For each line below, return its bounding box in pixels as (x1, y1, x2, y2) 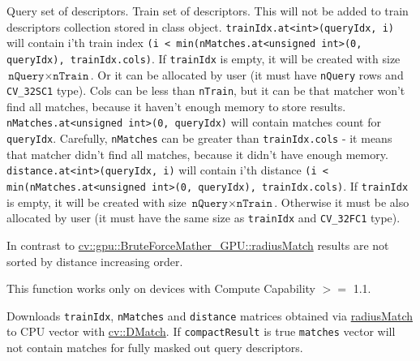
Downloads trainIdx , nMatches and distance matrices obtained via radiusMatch (6, 307, 414, 324)
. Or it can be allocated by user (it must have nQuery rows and (90, 66, 404, 83)
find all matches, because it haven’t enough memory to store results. (6, 97, 346, 114)
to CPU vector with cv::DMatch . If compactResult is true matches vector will (6, 323, 396, 340)
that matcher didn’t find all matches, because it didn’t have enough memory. (6, 145, 388, 162)
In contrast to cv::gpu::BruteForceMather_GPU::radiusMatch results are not (6, 236, 389, 253)
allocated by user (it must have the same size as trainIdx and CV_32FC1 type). (6, 209, 401, 226)
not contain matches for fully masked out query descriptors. (6, 339, 303, 356)
